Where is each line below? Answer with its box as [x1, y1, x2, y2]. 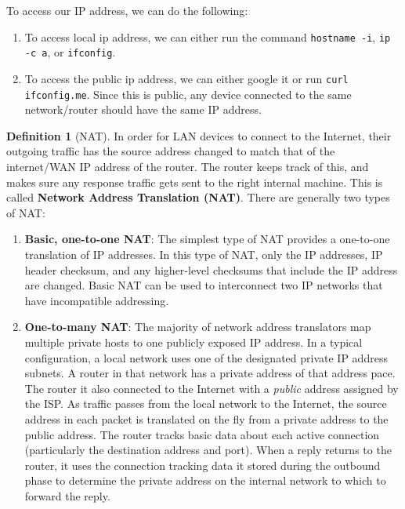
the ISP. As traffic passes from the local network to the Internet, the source [24, 395, 387, 412]
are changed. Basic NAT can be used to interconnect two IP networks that [24, 277, 383, 293]
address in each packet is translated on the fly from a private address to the [24, 410, 389, 427]
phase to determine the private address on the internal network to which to [24, 472, 386, 489]
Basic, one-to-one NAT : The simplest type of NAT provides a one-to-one [24, 231, 390, 247]
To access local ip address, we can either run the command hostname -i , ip [24, 28, 391, 45]
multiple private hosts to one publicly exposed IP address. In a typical [24, 333, 363, 350]
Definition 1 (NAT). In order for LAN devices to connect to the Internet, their [6, 127, 392, 144]
